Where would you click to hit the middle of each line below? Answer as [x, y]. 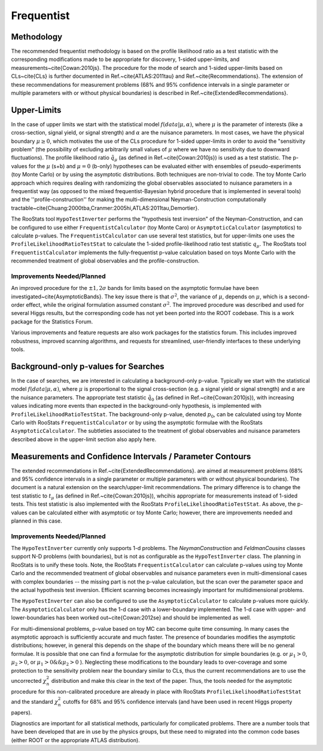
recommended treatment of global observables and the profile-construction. [105, 261]
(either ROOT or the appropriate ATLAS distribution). [75, 740]
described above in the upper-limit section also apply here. [84, 439]
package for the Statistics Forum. [52, 321]
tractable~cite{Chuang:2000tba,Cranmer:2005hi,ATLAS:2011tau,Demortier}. [105, 208]
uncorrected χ [29, 680]
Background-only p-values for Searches [88, 366]
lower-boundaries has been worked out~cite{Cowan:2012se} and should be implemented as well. [131, 618]
